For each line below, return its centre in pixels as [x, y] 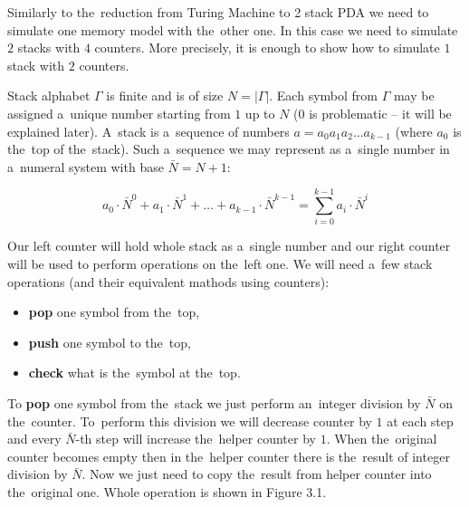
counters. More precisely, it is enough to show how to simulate [267, 48]
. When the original [382, 439]
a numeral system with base [86, 166]
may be [414, 96]
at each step [420, 421]
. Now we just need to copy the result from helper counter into [257, 474]
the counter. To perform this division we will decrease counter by [190, 421]
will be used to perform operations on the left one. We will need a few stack [220, 264]
